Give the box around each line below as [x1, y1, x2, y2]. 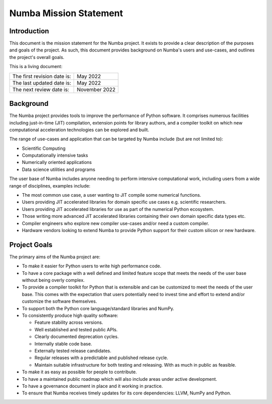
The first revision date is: [12, 73, 72, 80]
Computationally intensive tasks [22, 152, 88, 158]
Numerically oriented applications [22, 159, 92, 165]
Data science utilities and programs [22, 166, 96, 172]
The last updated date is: [12, 79, 72, 86]
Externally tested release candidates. [34, 348, 112, 354]
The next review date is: [12, 86, 70, 93]
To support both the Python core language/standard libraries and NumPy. [22, 305, 175, 311]
